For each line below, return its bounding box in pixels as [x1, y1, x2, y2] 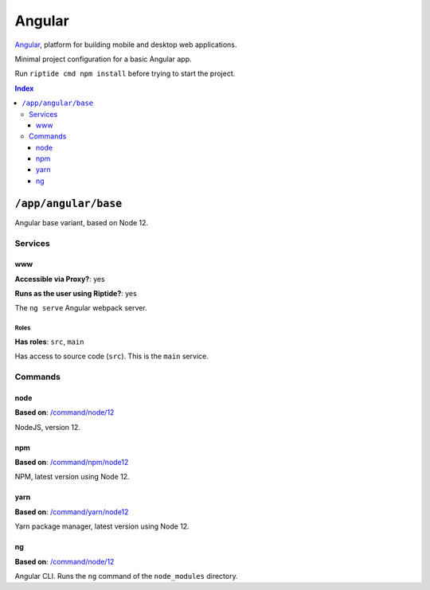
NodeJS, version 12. [14, 422, 81, 432]
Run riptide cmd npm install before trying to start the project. [14, 68, 236, 79]
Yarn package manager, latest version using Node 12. [14, 522, 190, 531]
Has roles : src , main [14, 337, 84, 346]
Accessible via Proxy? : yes [14, 274, 105, 283]
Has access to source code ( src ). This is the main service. [14, 351, 209, 361]
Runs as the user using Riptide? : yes [14, 289, 137, 299]
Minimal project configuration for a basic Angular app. [14, 54, 192, 64]
